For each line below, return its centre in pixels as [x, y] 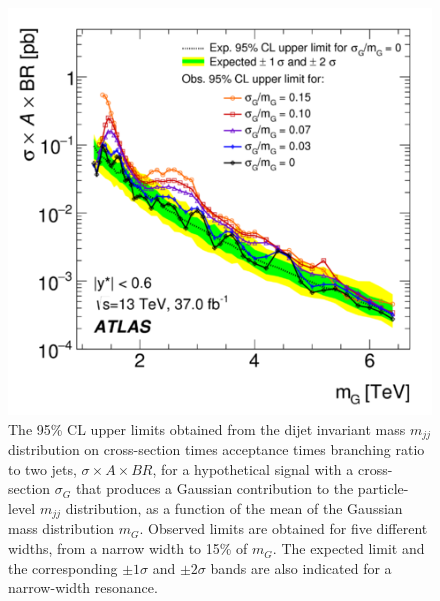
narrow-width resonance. [83, 587]
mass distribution [61, 528]
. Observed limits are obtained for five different [283, 528]
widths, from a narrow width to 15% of [128, 548]
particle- [383, 488]
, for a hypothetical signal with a [253, 468]
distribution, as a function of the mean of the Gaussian [234, 508]
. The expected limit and [348, 548]
